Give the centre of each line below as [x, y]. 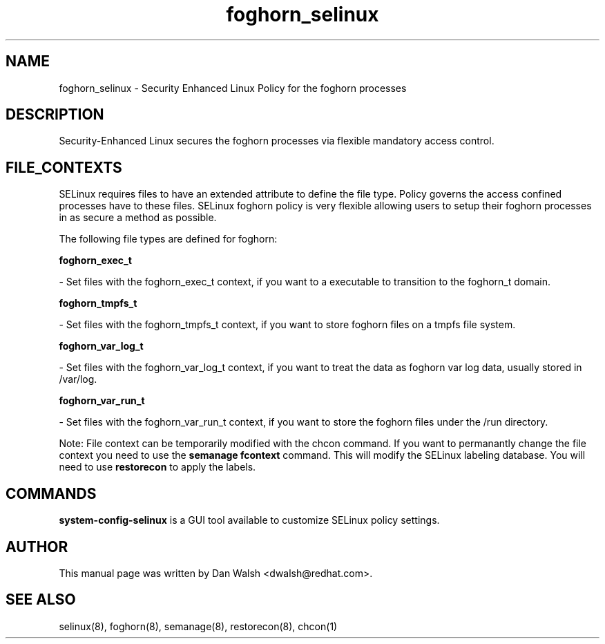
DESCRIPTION [55, 115]
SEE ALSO [41, 600]
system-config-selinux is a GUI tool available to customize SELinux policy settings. [249, 520]
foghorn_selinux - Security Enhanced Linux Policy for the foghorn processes [233, 88]
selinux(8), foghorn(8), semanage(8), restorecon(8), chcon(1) [198, 626]
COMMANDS [51, 493]
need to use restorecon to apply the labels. [157, 467]
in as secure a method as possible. [138, 218]
